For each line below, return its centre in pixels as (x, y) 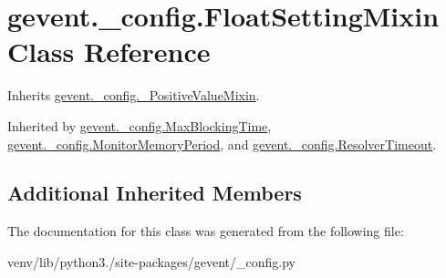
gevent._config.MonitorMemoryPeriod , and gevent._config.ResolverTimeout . (222, 144)
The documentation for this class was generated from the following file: (206, 231)
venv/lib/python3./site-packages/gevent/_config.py (151, 261)
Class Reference (109, 51)
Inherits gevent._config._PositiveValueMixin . (134, 95)
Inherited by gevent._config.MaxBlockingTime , (140, 125)
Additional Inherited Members (155, 193)
